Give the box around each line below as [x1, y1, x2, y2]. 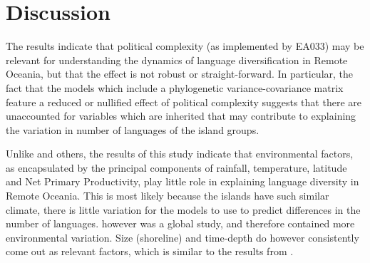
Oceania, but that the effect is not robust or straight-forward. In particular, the [6, 66, 354, 81]
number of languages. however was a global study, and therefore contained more [6, 216, 355, 231]
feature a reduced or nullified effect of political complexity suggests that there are [6, 94, 361, 109]
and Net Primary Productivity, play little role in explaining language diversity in [6, 174, 359, 189]
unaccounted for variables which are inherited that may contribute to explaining [6, 108, 356, 123]
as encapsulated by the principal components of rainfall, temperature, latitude [6, 160, 347, 175]
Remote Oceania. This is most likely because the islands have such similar [6, 188, 329, 203]
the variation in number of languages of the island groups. [6, 122, 259, 137]
